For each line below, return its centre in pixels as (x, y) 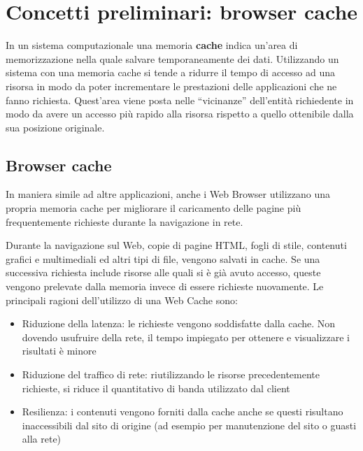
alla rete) (42, 439)
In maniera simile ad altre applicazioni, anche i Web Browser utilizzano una (168, 194)
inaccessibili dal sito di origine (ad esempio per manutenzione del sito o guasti (189, 425)
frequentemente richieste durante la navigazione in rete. (124, 221)
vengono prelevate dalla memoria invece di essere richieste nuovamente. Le (165, 286)
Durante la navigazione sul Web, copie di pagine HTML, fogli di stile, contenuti (176, 245)
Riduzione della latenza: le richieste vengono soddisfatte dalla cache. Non (179, 323)
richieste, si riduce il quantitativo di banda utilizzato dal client (156, 388)
